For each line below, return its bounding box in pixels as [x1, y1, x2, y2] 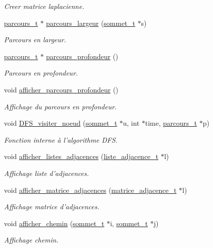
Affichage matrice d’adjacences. [4, 201, 100, 212]
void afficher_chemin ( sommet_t [4, 218, 105, 228]
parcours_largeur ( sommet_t [46, 17, 135, 28]
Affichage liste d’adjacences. [4, 167, 89, 178]
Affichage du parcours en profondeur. [4, 101, 117, 111]
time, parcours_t [145, 118, 197, 128]
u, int [123, 118, 140, 128]
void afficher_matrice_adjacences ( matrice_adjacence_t [4, 184, 177, 195]
